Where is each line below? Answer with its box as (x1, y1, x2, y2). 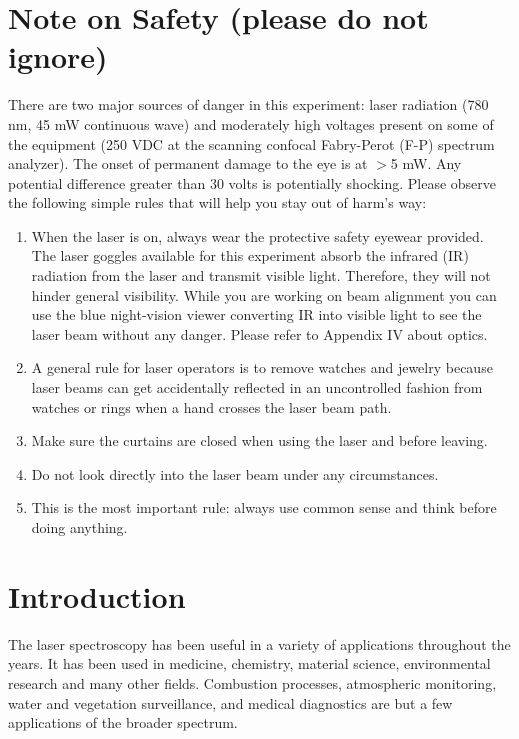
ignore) (8, 36, 108, 77)
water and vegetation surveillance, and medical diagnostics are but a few (8, 692, 453, 713)
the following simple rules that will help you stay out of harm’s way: (8, 192, 427, 213)
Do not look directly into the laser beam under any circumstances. (31, 463, 439, 484)
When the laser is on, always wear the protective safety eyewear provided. (31, 225, 484, 246)
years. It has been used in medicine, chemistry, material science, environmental (8, 653, 491, 674)
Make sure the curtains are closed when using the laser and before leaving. (31, 430, 488, 451)
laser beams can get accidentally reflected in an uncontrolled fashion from (31, 377, 483, 398)
